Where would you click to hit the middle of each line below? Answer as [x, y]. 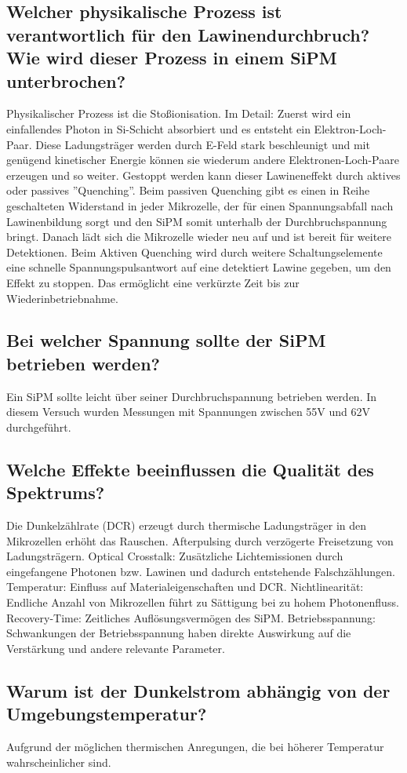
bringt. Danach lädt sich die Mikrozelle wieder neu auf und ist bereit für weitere [199, 237]
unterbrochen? [66, 80]
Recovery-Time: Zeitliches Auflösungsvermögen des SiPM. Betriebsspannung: [191, 617]
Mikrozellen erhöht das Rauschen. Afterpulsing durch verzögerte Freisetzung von [200, 540]
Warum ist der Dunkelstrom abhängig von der [198, 690]
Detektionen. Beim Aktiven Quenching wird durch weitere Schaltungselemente [194, 252]
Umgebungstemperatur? [107, 714]
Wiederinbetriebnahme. [62, 298]
